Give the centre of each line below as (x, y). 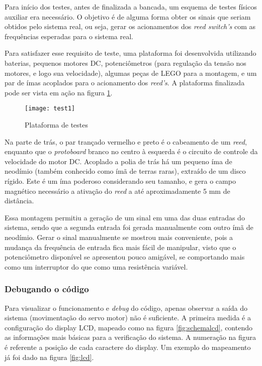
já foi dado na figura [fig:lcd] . (49, 357)
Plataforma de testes (56, 125)
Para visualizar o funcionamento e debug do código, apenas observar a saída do (126, 308)
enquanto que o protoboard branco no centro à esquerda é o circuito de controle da (131, 151)
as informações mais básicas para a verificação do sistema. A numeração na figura (130, 337)
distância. (19, 201)
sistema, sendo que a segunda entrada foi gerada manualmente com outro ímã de (129, 227)
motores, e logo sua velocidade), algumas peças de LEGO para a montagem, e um (131, 73)
